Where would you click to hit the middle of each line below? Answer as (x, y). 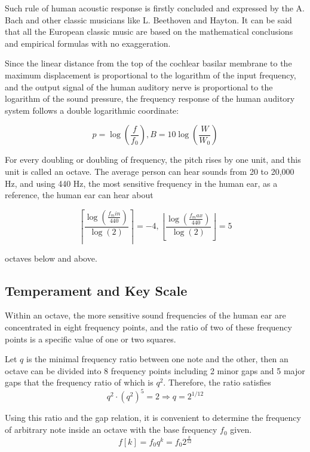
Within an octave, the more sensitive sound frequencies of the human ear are (145, 315)
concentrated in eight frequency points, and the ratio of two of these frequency (148, 327)
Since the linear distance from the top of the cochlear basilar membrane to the (148, 63)
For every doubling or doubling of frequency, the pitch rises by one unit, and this (153, 160)
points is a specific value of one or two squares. (90, 339)
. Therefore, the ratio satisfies (217, 382)
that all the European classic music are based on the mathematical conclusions (149, 31)
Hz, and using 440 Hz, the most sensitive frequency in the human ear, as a (141, 183)
